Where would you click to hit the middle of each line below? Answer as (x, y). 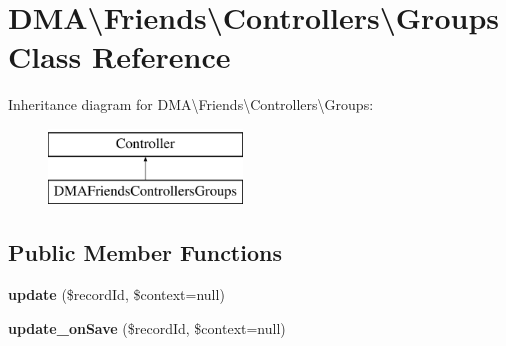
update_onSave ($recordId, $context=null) (147, 327)
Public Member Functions (145, 252)
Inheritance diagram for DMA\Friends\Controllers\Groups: (191, 104)
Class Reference (119, 56)
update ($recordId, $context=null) (116, 294)
